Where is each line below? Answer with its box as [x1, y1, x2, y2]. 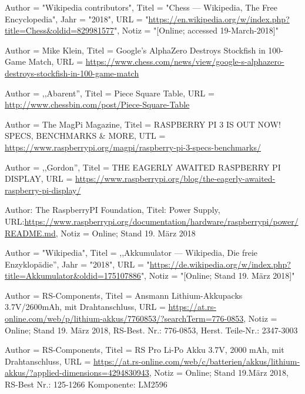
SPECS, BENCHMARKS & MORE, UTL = [5, 129, 166, 142]
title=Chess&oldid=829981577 [5, 24, 115, 36]
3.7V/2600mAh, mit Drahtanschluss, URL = [5, 300, 166, 313]
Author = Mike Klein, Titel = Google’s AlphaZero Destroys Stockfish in [5, 44, 266, 56]
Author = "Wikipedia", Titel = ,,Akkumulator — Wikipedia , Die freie [5, 246, 258, 259]
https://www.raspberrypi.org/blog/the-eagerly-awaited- [75, 172, 276, 185]
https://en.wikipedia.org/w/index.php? [148, 12, 290, 25]
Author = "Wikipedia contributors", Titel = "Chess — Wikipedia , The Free [5, 1, 277, 13]
